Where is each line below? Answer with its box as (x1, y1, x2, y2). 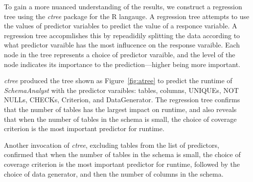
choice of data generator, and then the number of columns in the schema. (4, 168, 224, 179)
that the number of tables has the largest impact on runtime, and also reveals (4, 104, 237, 114)
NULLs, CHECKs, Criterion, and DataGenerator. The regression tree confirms (4, 94, 240, 105)
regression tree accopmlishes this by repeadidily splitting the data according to (4, 30, 240, 40)
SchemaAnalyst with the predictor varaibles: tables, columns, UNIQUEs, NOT (4, 85, 239, 95)
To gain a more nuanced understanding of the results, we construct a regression (4, 1, 242, 11)
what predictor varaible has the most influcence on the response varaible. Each (4, 40, 240, 50)
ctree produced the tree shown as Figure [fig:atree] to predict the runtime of (4, 75, 232, 86)
